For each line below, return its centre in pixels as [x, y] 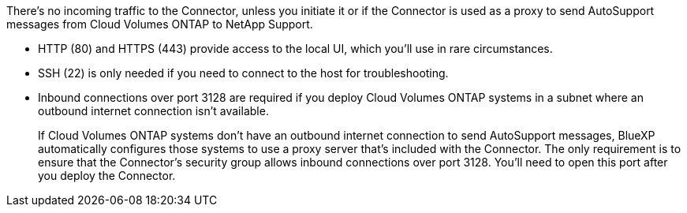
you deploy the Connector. [107, 176]
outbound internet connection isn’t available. [153, 111]
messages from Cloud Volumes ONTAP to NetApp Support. [160, 24]
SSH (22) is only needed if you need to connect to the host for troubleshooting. [243, 73]
